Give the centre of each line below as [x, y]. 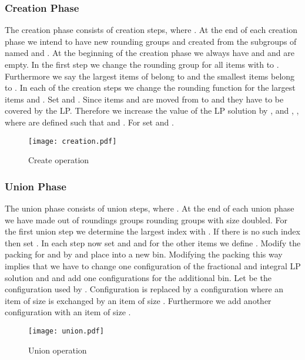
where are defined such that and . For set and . [89, 122]
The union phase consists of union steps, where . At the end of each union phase [150, 208]
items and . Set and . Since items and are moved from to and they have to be [144, 99]
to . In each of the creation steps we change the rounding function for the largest [150, 87]
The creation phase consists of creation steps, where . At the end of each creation [151, 30]
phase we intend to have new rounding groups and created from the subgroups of [151, 41]
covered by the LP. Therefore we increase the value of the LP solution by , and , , [152, 110]
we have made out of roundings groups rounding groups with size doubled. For [146, 219]
